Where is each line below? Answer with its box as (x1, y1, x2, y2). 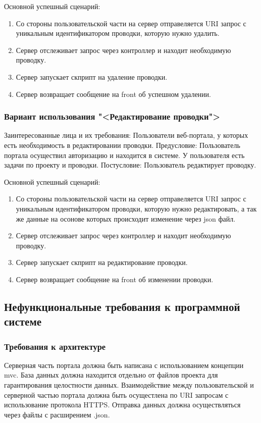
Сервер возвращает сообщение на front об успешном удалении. (16, 88, 211, 99)
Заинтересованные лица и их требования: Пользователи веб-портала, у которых (4, 130, 248, 140)
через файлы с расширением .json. (4, 409, 110, 419)
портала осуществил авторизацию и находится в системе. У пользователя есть (4, 149, 245, 160)
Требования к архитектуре (4, 340, 106, 352)
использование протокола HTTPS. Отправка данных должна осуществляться (4, 399, 241, 410)
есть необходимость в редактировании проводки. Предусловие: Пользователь (4, 139, 240, 150)
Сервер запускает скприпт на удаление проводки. (16, 71, 168, 82)
